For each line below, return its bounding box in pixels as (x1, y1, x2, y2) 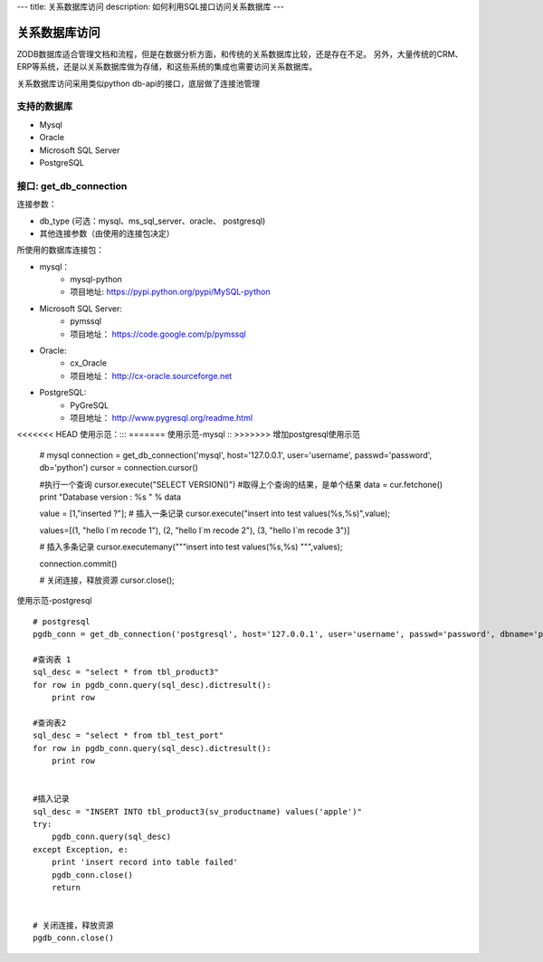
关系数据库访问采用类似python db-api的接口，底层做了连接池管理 (16, 78, 261, 89)
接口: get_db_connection (16, 179, 128, 192)
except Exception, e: (33, 844, 129, 854)
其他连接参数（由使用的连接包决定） (39, 227, 175, 239)
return (51, 882, 81, 892)
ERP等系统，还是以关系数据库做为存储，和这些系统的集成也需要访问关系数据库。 (16, 62, 318, 72)
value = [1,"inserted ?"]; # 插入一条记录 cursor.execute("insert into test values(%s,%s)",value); (39, 508, 391, 519)
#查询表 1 (33, 654, 71, 664)
